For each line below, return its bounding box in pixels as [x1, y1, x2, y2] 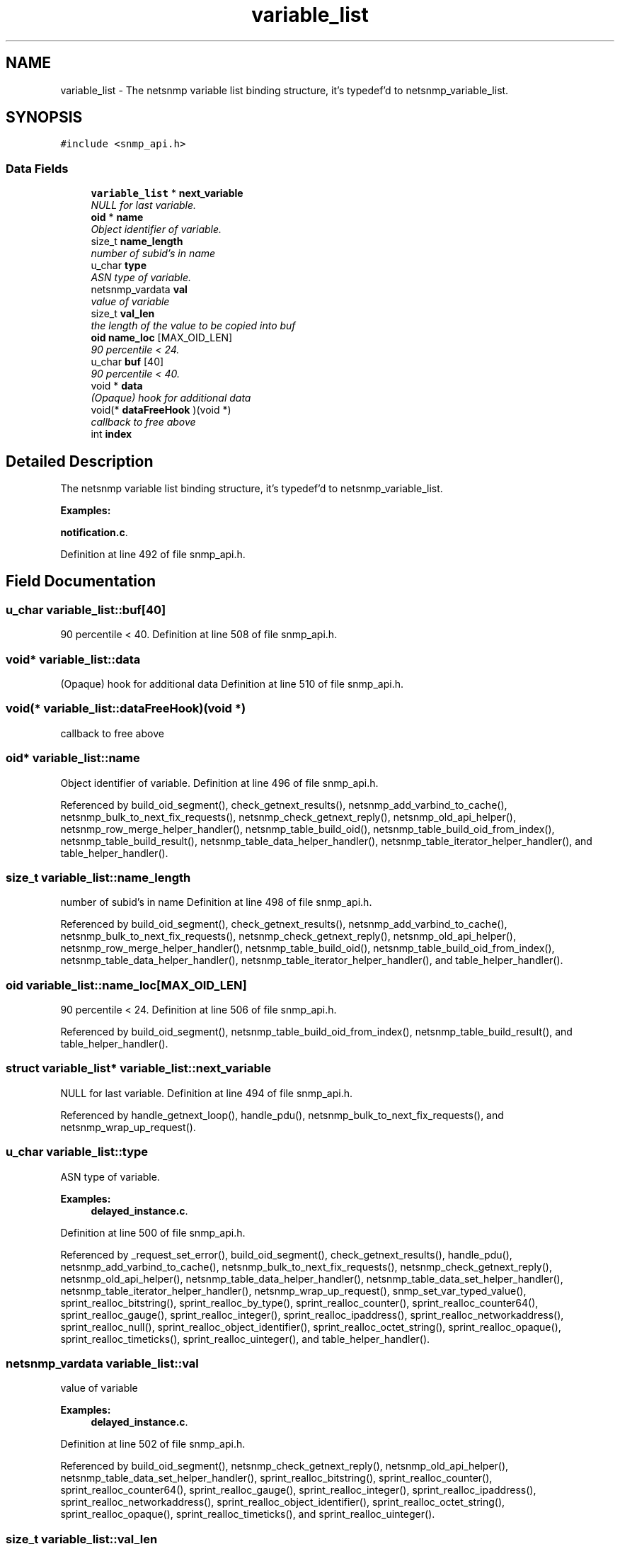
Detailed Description [6, 452, 154, 470]
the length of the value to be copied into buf [91, 319, 296, 332]
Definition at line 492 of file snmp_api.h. [60, 548, 246, 561]
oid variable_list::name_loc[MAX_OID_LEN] [6, 977, 247, 992]
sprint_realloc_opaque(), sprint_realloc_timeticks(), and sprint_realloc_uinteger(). [60, 1508, 435, 1521]
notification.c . [60, 526, 128, 539]
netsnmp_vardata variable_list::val [6, 1356, 199, 1370]
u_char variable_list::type [6, 1145, 149, 1159]
